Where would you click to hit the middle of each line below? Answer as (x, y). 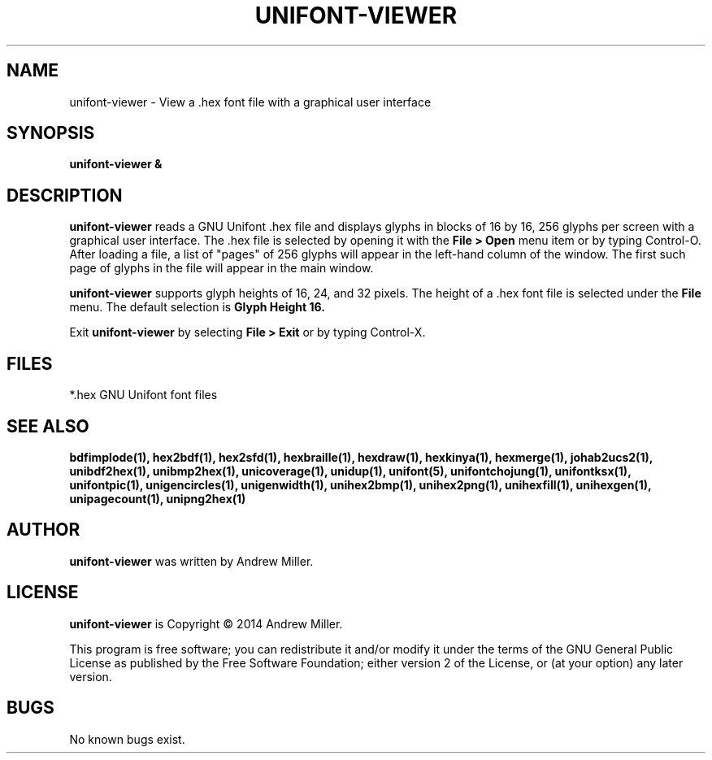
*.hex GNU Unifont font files (143, 395)
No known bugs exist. (127, 739)
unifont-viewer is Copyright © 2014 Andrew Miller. (206, 623)
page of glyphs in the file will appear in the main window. (221, 268)
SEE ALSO (48, 426)
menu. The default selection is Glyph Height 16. (197, 307)
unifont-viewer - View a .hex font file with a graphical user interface (250, 102)
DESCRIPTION (65, 195)
